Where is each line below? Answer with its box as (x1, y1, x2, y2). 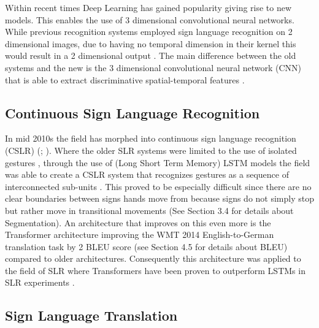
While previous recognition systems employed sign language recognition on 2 (5, 25, 293, 38)
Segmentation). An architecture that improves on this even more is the (5, 216, 271, 229)
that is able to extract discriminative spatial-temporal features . (5, 73, 245, 86)
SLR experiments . (5, 276, 75, 289)
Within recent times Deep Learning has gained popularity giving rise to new (5, 1, 292, 13)
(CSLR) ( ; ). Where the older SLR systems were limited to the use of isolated (5, 143, 297, 156)
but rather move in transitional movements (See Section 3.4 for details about (5, 204, 294, 216)
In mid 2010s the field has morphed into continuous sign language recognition (5, 132, 296, 145)
